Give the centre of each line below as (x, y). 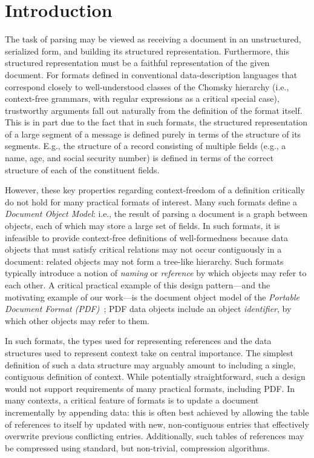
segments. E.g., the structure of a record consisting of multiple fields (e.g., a (146, 146)
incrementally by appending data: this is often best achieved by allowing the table (157, 412)
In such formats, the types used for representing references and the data (138, 341)
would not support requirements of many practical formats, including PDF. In (150, 388)
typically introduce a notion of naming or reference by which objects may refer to (156, 273)
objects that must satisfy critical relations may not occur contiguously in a (143, 249)
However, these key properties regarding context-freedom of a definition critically (155, 190)
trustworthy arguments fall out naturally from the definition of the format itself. (154, 110)
